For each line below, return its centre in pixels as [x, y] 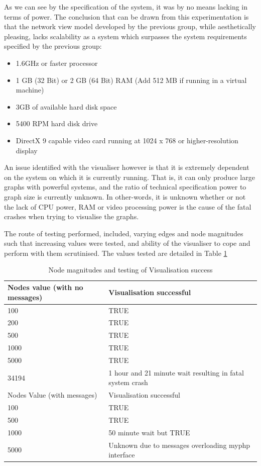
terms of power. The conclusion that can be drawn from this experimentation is [126, 16]
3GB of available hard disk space [66, 106]
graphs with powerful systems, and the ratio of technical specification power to [125, 187]
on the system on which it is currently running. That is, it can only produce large [129, 177]
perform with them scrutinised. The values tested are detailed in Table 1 [116, 253]
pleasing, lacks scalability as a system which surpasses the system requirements [125, 36]
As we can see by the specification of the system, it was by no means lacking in [126, 7]
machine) [30, 90]
